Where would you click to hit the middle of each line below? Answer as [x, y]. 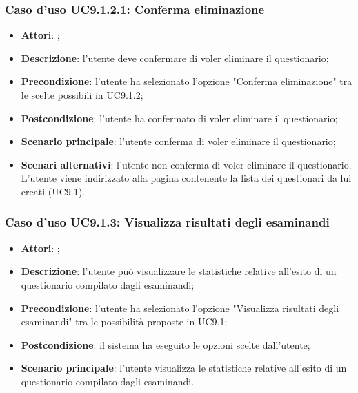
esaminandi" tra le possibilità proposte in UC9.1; [124, 322]
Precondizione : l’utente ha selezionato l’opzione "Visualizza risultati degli [180, 308]
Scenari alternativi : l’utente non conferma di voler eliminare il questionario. [186, 164]
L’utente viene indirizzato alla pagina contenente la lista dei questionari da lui [186, 178]
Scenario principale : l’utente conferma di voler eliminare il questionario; [178, 141]
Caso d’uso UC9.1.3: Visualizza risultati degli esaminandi [167, 222]
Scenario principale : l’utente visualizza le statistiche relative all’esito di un [184, 368]
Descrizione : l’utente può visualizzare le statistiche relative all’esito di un [179, 271]
